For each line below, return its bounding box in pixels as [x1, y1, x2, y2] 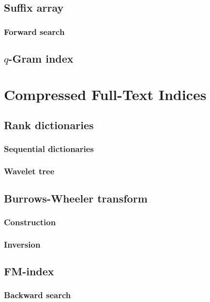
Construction [4, 216, 56, 228]
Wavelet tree [4, 165, 55, 177]
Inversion [4, 238, 41, 250]
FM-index [4, 264, 54, 279]
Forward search [4, 25, 65, 37]
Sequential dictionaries [4, 143, 94, 155]
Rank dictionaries [4, 117, 94, 133]
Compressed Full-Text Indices [4, 84, 207, 104]
